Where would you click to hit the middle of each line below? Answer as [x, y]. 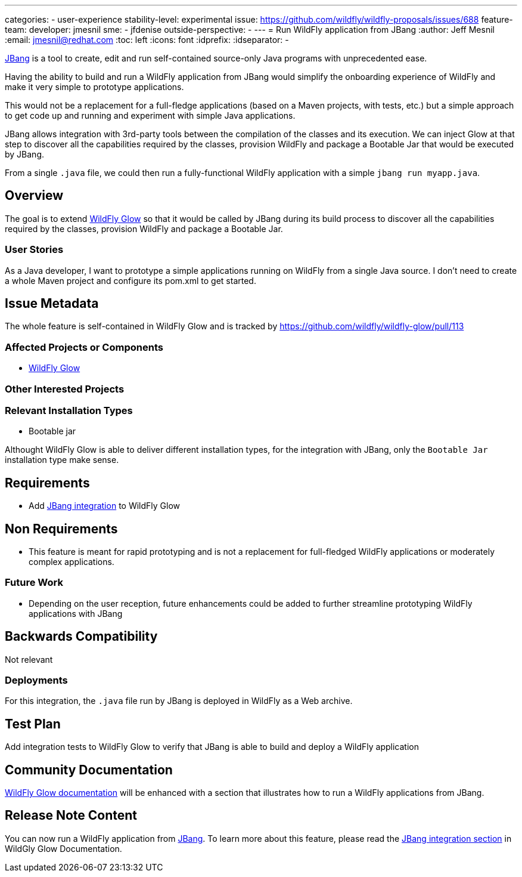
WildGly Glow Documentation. [63, 848]
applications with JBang [76, 613]
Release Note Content [71, 816]
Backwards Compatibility [81, 637]
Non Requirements [61, 529]
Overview [34, 196]
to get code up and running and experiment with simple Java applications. [150, 115]
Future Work [34, 583]
